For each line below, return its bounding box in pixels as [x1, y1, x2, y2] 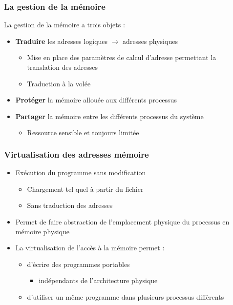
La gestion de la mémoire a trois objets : [4, 20, 125, 30]
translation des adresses [27, 62, 98, 72]
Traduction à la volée [27, 78, 91, 88]
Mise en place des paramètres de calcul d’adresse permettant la [27, 52, 216, 62]
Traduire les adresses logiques [15, 36, 108, 46]
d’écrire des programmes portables [27, 259, 130, 269]
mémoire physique [15, 226, 69, 236]
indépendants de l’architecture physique [39, 275, 158, 285]
